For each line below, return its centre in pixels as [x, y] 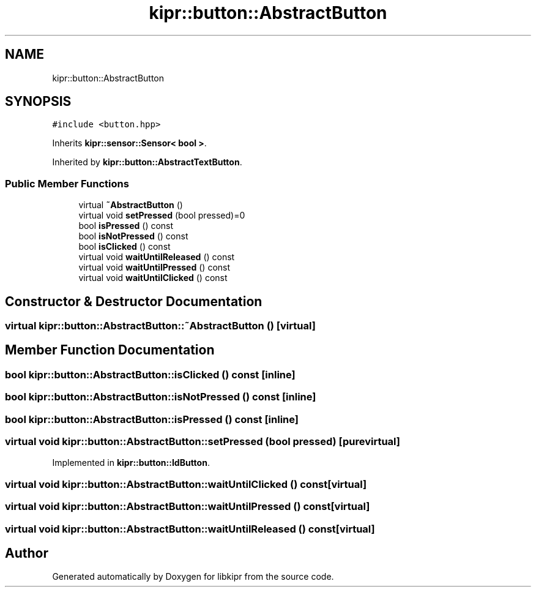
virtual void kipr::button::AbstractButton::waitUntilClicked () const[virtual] [186, 484]
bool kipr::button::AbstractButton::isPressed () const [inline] [152, 419]
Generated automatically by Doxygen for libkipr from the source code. [193, 577]
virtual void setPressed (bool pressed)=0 [162, 215]
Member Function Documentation [110, 350]
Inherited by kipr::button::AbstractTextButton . [147, 162]
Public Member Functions [67, 183]
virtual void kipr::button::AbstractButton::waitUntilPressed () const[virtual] [188, 507]
